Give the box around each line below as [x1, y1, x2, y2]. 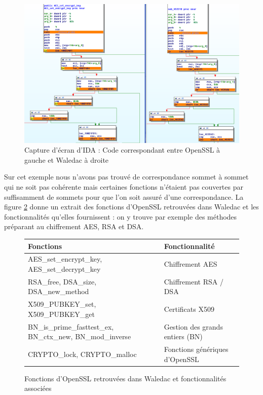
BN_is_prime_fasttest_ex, [28, 321, 114, 332]
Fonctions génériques [164, 344, 229, 354]
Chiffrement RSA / [164, 276, 223, 286]
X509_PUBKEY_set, [28, 299, 96, 309]
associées [24, 383, 52, 393]
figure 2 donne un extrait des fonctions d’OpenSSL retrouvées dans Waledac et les [4, 201, 259, 212]
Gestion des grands [164, 321, 223, 332]
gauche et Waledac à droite [24, 154, 109, 165]
